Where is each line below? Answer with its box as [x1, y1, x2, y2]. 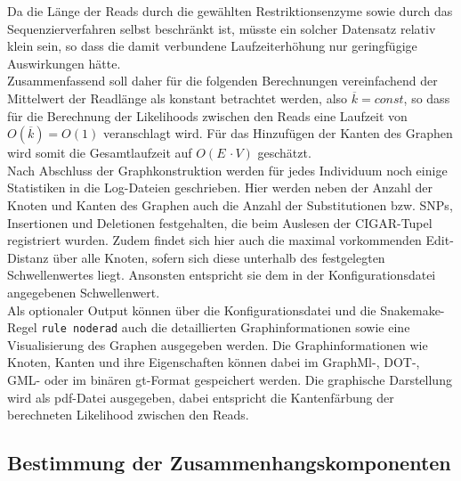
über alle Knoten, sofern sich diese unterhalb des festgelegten [53, 248, 385, 266]
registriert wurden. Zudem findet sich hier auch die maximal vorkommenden [7, 231, 422, 249]
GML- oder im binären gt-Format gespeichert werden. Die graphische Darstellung [7, 370, 452, 388]
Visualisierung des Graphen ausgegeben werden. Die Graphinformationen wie [7, 335, 428, 354]
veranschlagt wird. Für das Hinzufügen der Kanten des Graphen [102, 124, 453, 143]
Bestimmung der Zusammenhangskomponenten [7, 449, 451, 477]
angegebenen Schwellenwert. [7, 282, 160, 301]
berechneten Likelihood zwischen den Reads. [7, 405, 249, 424]
